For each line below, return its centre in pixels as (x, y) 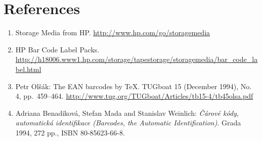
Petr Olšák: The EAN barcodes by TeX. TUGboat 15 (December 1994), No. (134, 86)
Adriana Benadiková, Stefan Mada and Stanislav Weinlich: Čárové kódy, (127, 113)
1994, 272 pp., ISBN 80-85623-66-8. (70, 132)
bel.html (28, 69)
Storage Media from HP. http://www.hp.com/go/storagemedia (113, 32)
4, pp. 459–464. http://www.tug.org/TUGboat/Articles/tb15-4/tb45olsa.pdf (134, 96)
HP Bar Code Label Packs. (57, 49)
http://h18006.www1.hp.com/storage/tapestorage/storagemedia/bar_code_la (137, 59)
